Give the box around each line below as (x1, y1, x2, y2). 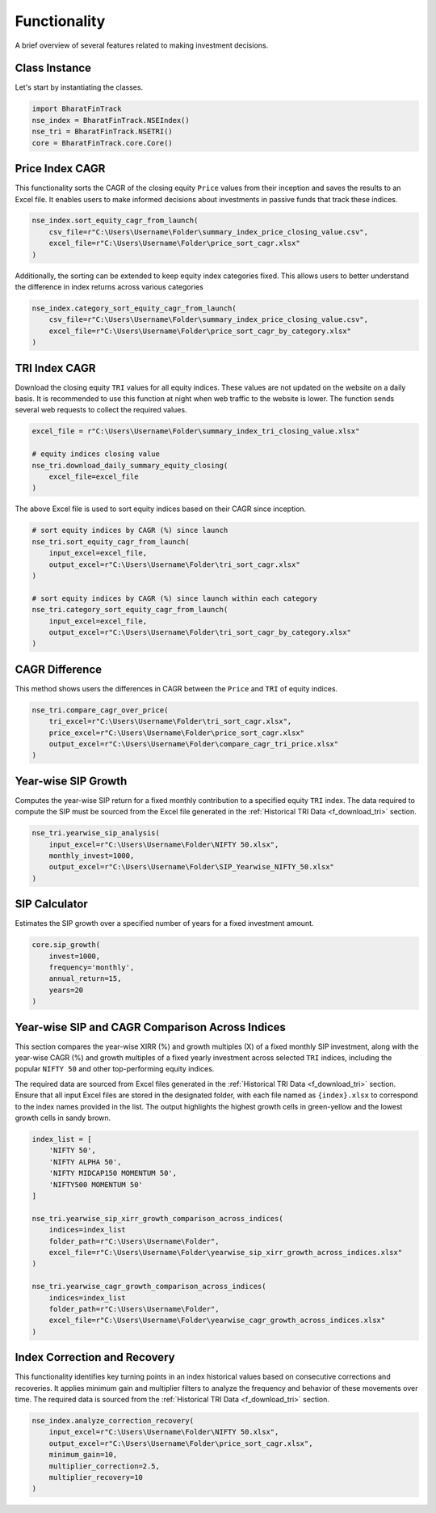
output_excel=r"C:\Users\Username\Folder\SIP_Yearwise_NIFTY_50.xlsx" (48, 862, 335, 872)
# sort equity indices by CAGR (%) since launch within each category (31, 594, 318, 602)
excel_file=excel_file (48, 472, 139, 481)
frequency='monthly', (48, 963, 135, 972)
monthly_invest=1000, (48, 851, 135, 860)
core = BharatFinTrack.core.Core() (31, 138, 173, 147)
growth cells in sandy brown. (15, 1113, 111, 1123)
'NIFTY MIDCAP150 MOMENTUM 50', (48, 1169, 178, 1178)
